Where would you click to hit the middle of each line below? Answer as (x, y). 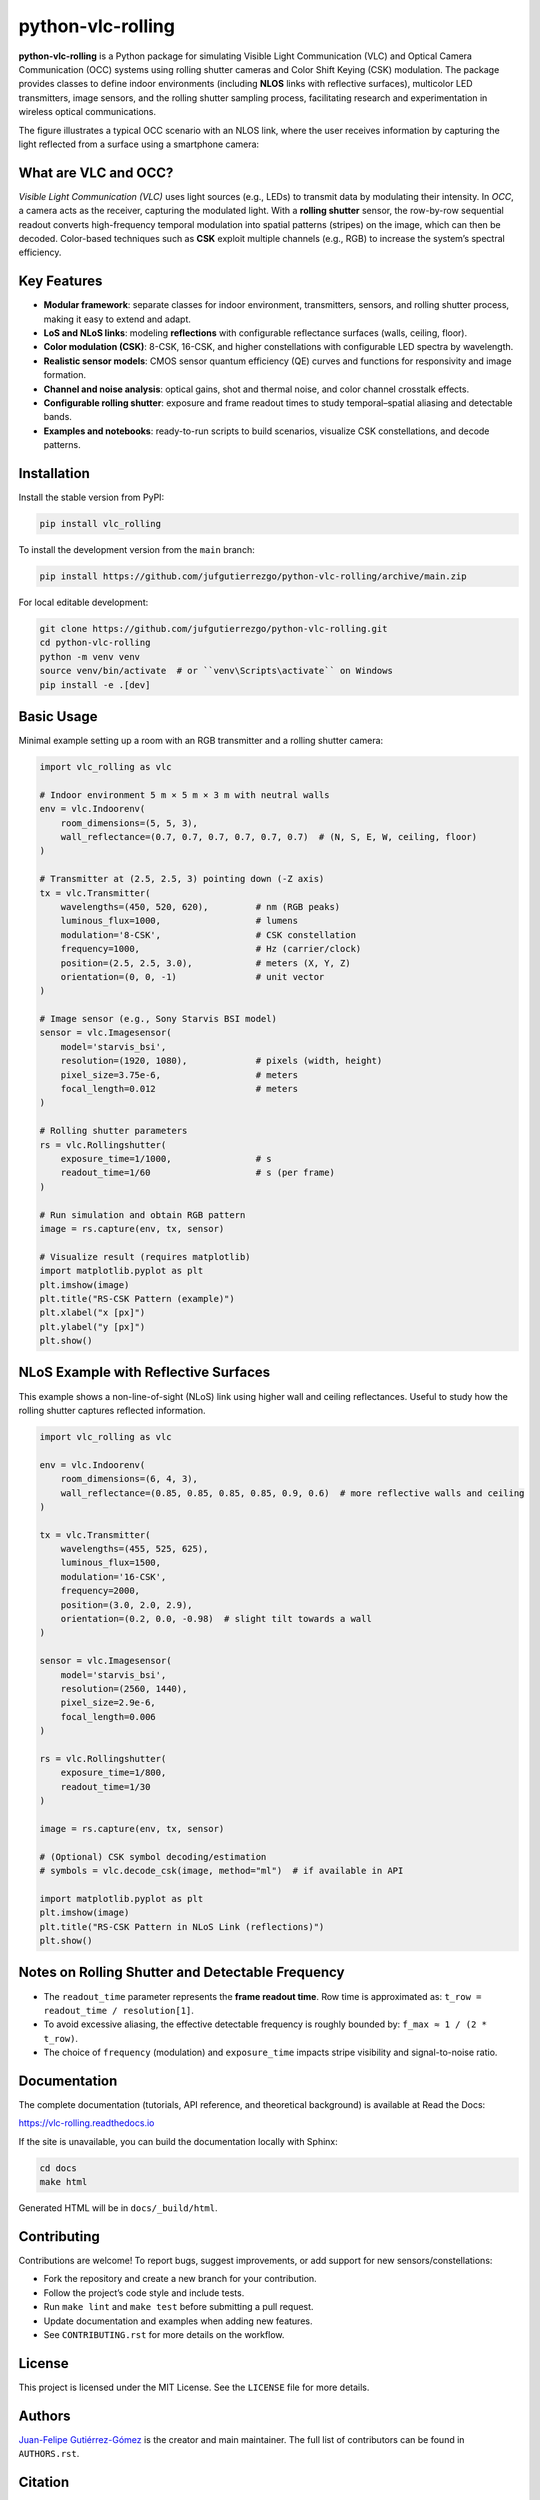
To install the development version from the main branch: (136, 550)
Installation (54, 473)
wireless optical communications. (87, 112)
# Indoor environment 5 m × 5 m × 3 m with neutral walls (184, 794)
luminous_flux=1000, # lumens (179, 921)
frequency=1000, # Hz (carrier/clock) (211, 949)
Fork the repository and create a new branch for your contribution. (180, 2279)
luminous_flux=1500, (111, 1563)
